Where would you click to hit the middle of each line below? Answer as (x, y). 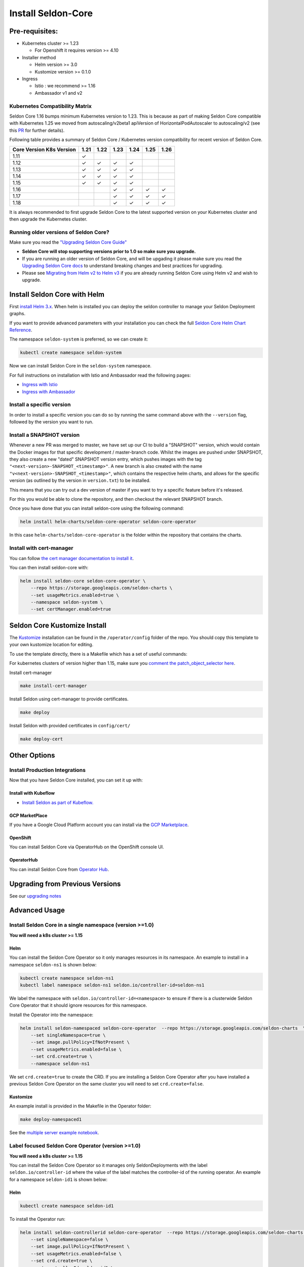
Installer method (39, 57)
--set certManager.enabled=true (71, 609)
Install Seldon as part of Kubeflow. (58, 802)
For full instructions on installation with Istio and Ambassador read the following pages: (100, 375)
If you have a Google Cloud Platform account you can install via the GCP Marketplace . (99, 825)
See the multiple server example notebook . (54, 1133)
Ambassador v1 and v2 (59, 93)
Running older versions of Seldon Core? (59, 232)
